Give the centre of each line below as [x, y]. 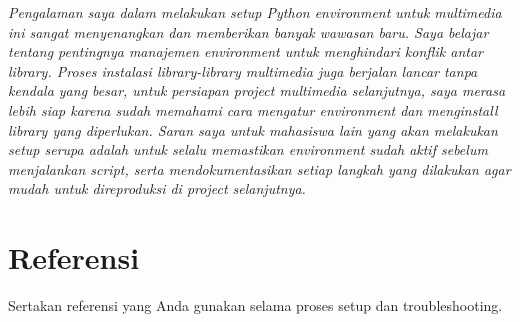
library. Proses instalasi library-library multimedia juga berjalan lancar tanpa [243, 70]
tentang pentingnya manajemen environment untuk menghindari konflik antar [245, 51]
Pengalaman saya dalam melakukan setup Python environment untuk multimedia [255, 12]
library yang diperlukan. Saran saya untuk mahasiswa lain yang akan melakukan [253, 129]
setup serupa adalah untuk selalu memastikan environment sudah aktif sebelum [248, 149]
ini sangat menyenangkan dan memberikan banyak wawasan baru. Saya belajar [248, 31]
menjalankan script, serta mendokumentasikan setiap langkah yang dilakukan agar [259, 168]
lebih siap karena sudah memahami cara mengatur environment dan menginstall [253, 109]
